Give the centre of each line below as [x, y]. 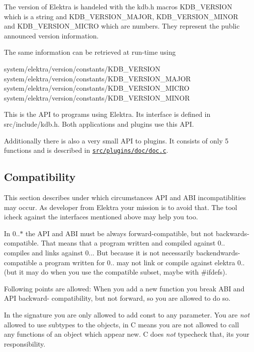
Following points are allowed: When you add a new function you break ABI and [124, 288]
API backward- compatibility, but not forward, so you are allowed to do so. [117, 298]
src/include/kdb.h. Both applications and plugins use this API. [99, 123]
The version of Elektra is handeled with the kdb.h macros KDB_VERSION [118, 6]
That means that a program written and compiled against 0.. [133, 243]
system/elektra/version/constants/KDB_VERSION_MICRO [97, 88]
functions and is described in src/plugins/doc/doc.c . [86, 150]
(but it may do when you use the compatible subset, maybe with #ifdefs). [116, 272]
